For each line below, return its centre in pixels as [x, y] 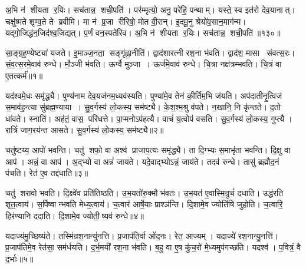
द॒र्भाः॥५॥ [19, 258]
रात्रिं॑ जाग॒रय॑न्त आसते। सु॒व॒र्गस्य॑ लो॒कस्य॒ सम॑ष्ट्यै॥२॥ [85, 130]
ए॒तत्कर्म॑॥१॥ [24, 75]
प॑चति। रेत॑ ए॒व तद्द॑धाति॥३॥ [47, 173]
